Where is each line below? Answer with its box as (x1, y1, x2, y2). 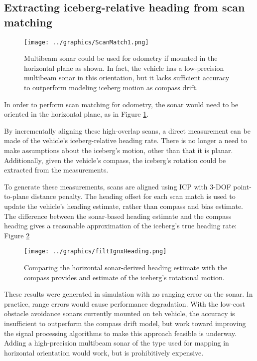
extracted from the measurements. (4, 165, 109, 175)
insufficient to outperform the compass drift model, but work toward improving (4, 318, 246, 328)
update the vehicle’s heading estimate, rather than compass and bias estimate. (4, 200, 244, 211)
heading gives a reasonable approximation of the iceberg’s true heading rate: (4, 220, 237, 231)
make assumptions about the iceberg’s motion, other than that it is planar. (4, 145, 233, 155)
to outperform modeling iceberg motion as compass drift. (24, 82, 198, 93)
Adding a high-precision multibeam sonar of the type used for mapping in (4, 338, 229, 348)
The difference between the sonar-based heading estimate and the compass (4, 210, 232, 221)
